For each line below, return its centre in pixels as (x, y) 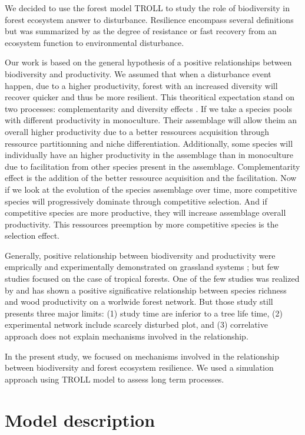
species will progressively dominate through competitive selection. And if (136, 201)
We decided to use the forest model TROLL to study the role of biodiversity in (147, 8)
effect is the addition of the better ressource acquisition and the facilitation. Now (151, 178)
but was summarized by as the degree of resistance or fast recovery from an (141, 31)
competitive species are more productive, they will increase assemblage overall (145, 212)
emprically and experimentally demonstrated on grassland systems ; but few (142, 267)
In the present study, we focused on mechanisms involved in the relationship (142, 356)
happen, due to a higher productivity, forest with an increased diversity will (141, 85)
